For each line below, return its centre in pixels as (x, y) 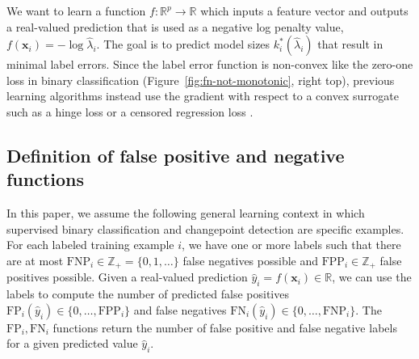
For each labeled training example (90, 245)
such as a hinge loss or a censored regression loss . (130, 111)
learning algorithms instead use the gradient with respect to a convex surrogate (203, 96)
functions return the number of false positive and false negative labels (225, 327)
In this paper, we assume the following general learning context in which (186, 213)
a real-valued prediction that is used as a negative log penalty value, (175, 26)
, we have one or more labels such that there (291, 245)
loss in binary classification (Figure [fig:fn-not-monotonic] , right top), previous (201, 80)
